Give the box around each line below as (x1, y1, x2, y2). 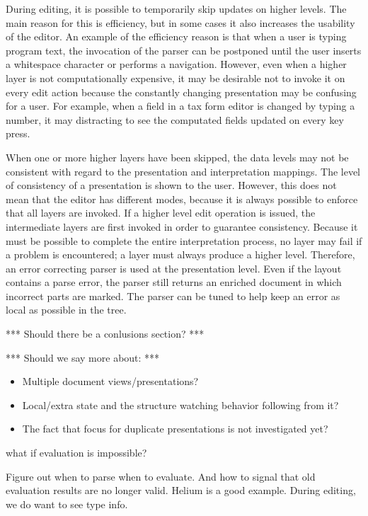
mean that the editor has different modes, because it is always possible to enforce (6, 191, 358, 206)
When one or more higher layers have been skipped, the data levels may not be (6, 149, 349, 164)
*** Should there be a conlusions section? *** (6, 326, 205, 341)
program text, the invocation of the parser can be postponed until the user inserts (6, 42, 362, 57)
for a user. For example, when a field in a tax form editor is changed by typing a (6, 98, 355, 113)
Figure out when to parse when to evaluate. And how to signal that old (6, 469, 316, 483)
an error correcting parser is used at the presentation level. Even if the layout (6, 260, 342, 275)
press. (6, 126, 30, 141)
